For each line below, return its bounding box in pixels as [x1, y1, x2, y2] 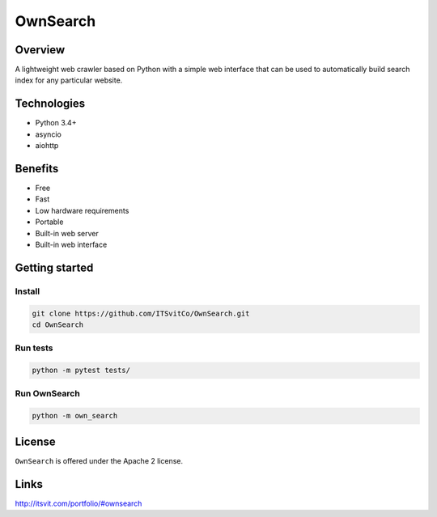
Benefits [15, 162, 59, 176]
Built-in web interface [35, 239, 108, 249]
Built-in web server [35, 228, 99, 238]
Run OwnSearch [15, 388, 80, 400]
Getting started [15, 261, 94, 274]
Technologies [15, 97, 86, 111]
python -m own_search [32, 411, 118, 421]
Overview [15, 43, 66, 57]
